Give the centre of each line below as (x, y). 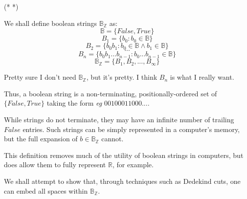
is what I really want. (202, 77)
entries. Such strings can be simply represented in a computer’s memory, (131, 129)
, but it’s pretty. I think (122, 77)
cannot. (112, 139)
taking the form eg (74, 103)
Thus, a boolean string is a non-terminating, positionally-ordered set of (111, 93)
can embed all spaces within (46, 190)
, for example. (133, 165)
